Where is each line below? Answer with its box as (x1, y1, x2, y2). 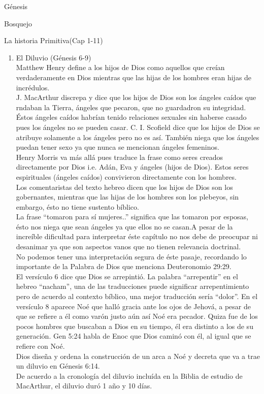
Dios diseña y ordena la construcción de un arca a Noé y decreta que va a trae (16, 350, 260, 361)
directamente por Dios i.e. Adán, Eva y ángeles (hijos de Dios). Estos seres (16, 161, 249, 172)
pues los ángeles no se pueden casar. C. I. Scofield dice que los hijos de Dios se (16, 121, 260, 132)
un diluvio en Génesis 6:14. (16, 360, 100, 371)
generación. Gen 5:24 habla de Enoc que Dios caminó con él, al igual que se (16, 331, 251, 341)
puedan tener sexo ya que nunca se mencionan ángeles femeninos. (16, 142, 219, 152)
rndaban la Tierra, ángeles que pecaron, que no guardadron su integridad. (16, 102, 246, 112)
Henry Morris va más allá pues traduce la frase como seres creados (16, 151, 223, 162)
